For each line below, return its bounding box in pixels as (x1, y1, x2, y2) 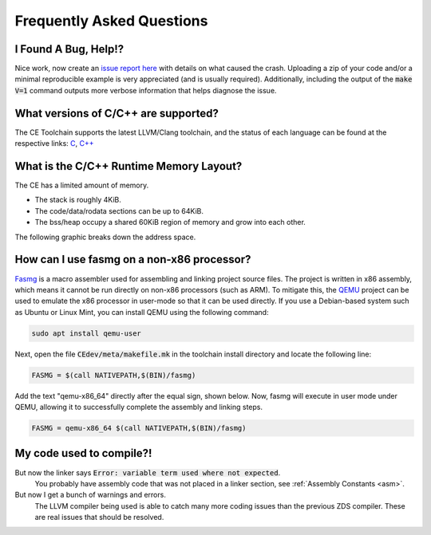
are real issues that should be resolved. (34, 513, 164, 522)
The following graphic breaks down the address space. (14, 232, 196, 242)
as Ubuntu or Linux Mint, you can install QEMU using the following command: (14, 307, 269, 317)
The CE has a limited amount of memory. (14, 180, 149, 191)
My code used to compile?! (14, 446, 152, 460)
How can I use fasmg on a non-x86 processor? (14, 253, 251, 266)
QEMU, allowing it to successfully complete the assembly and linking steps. (14, 403, 263, 412)
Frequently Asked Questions (14, 12, 208, 30)
